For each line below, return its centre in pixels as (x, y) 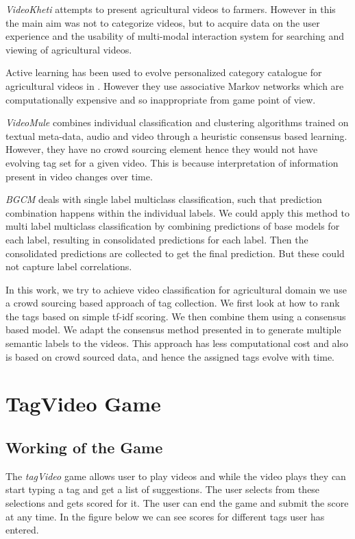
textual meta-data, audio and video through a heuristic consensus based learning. (176, 135)
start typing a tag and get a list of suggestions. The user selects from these (163, 489)
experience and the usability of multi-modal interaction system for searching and (175, 36)
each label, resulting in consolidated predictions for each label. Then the (157, 239)
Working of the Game (84, 447)
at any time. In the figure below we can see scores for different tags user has (165, 516)
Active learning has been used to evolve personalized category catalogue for (164, 72)
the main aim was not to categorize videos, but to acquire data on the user (163, 22)
